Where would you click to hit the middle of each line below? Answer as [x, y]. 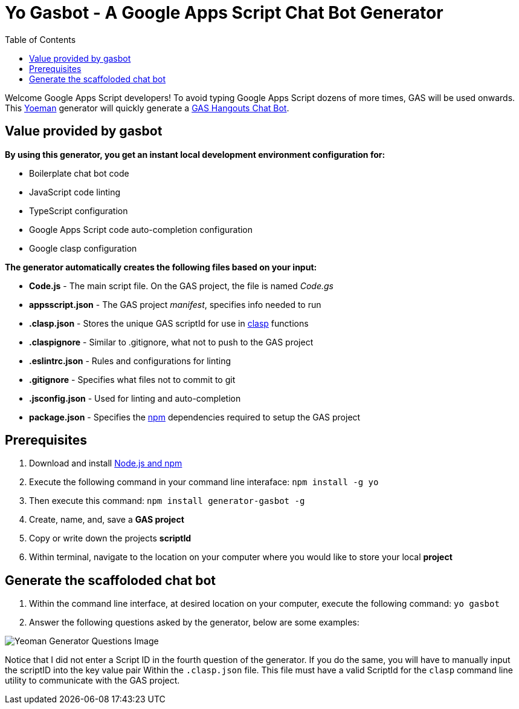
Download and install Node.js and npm [106, 463]
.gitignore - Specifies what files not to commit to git [132, 379]
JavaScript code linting [75, 192]
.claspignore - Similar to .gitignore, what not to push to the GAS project [171, 342]
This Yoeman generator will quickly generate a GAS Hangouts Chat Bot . [147, 108]
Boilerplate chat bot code [79, 173]
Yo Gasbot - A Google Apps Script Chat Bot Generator [224, 13]
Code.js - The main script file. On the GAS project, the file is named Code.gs [182, 286]
